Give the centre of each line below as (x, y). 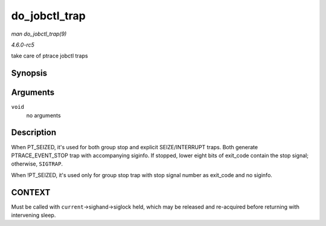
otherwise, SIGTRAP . (37, 164)
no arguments (43, 115)
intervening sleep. (34, 215)
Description (34, 133)
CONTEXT (31, 192)
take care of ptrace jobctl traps (50, 56)
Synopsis (29, 73)
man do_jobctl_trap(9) (39, 34)
